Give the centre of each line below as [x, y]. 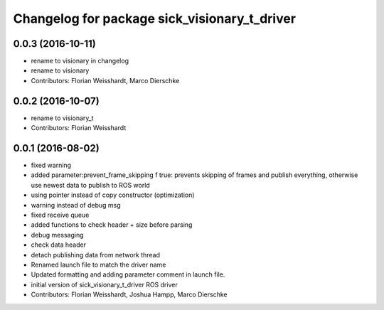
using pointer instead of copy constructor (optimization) [113, 195]
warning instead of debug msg [76, 205]
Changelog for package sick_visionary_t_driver [155, 18]
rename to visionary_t [62, 118]
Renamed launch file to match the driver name [98, 264]
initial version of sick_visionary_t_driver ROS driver [104, 284]
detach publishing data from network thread [95, 255]
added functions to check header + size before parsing [112, 225]
